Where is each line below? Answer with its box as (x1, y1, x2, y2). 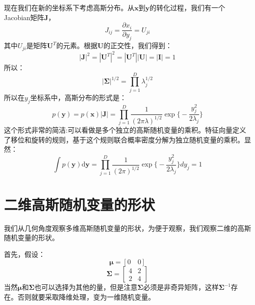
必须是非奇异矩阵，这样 (143, 282, 219, 292)
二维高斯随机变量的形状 (4, 194, 155, 214)
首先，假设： (4, 249, 45, 259)
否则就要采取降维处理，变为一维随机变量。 (17, 292, 155, 302)
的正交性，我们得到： (103, 40, 173, 51)
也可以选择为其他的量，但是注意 (34, 282, 138, 292)
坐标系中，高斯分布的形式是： (30, 92, 127, 102)
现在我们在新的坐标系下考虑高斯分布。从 (4, 2, 134, 12)
